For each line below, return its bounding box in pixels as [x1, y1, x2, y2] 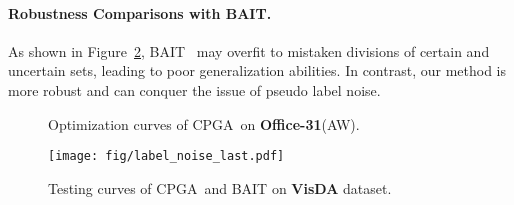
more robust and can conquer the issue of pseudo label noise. [8, 79, 381, 100]
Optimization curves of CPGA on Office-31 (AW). [48, 113, 360, 134]
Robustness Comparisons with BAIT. [8, 2, 272, 23]
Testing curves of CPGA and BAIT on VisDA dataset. [48, 177, 392, 198]
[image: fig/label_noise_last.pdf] [48, 149, 285, 164]
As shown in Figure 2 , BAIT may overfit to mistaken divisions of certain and [8, 40, 490, 61]
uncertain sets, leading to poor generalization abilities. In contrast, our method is [8, 60, 506, 81]
